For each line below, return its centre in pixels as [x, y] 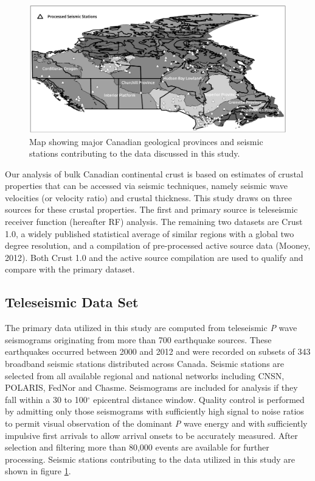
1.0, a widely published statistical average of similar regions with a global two [150, 233]
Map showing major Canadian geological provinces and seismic [146, 141]
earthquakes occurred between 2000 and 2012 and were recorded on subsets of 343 [158, 351]
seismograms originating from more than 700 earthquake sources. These [138, 339]
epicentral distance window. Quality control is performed [199, 399]
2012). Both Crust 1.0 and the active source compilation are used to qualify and [154, 257]
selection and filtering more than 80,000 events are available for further [137, 447]
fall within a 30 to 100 [46, 399]
